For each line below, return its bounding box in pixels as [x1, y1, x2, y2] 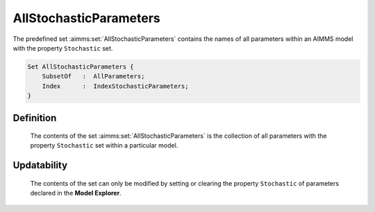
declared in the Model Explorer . [30, 189, 122, 197]
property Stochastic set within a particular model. [30, 141, 178, 150]
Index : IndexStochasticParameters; [42, 82, 189, 90]
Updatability [12, 159, 68, 171]
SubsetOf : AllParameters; [42, 73, 145, 80]
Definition [12, 112, 57, 124]
